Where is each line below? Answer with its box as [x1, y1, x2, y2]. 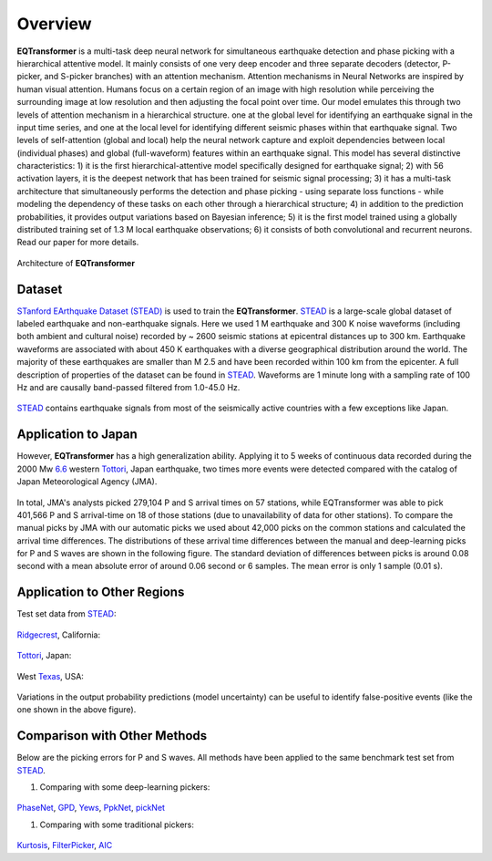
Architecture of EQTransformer [16, 257, 136, 268]
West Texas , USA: [16, 670, 84, 681]
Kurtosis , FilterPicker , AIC [16, 840, 113, 851]
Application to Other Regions [16, 585, 185, 600]
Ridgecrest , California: [16, 629, 100, 640]
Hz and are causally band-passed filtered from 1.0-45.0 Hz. [16, 382, 241, 393]
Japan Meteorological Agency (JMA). [16, 476, 158, 487]
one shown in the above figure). [16, 704, 137, 715]
